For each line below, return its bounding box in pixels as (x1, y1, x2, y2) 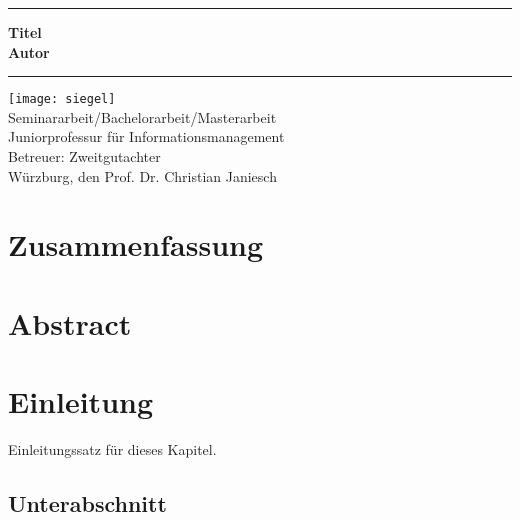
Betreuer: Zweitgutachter (8, 146, 161, 167)
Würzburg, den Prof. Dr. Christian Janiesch (8, 165, 277, 186)
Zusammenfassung (8, 224, 264, 265)
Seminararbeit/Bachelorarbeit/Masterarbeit (8, 106, 277, 127)
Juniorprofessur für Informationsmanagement (8, 126, 285, 147)
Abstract (8, 302, 132, 343)
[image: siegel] (8, 92, 116, 107)
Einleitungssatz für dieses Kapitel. (8, 439, 217, 460)
